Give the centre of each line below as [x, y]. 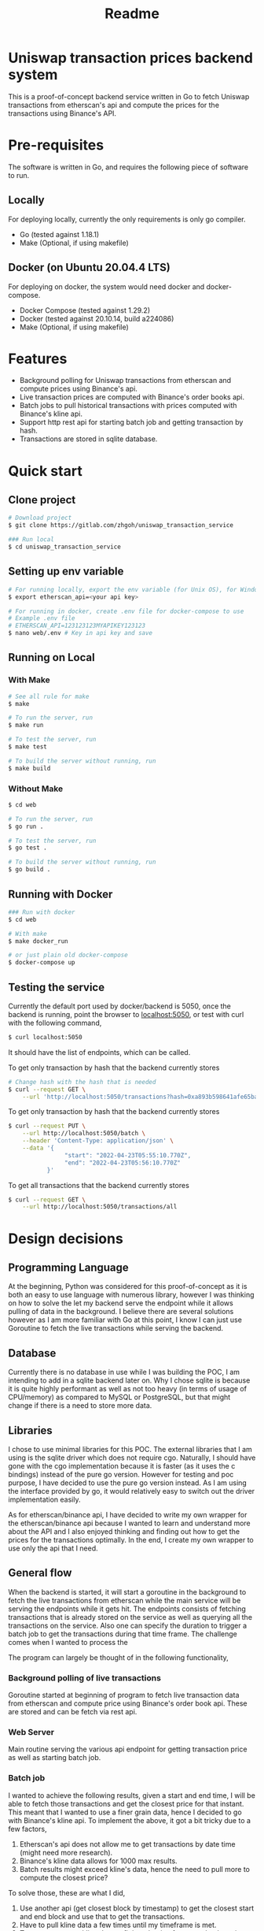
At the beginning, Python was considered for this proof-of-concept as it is [128, 1287]
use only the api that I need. [53, 1548]
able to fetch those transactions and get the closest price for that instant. [126, 1803]
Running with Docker [60, 894]
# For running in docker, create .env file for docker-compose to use [126, 611]
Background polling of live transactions [84, 1677]
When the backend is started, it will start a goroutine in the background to [127, 1591]
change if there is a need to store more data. [80, 1406]
